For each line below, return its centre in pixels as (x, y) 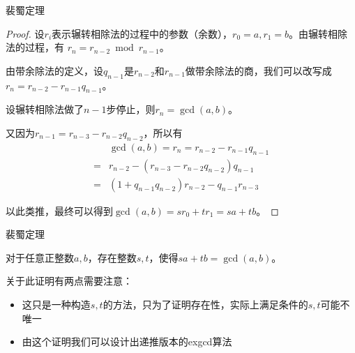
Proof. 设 (25, 33)
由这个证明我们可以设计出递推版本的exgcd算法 (127, 341)
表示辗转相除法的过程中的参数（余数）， (142, 33)
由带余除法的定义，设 (54, 70)
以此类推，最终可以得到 (59, 210)
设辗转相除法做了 (45, 109)
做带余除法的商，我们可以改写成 (258, 70)
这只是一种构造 (56, 305)
